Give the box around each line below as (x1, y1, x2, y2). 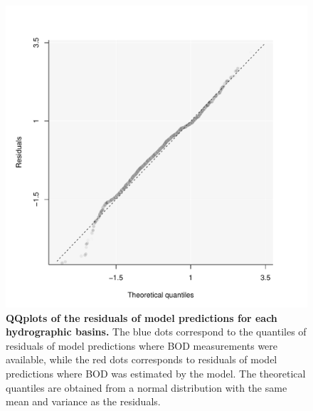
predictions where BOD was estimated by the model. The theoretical (6, 365, 306, 380)
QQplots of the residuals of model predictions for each (6, 310, 277, 325)
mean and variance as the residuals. (6, 394, 161, 409)
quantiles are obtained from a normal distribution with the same (6, 380, 287, 395)
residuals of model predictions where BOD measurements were (6, 338, 278, 353)
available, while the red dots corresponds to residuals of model (6, 352, 277, 367)
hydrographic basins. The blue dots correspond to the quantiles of (6, 324, 307, 339)
